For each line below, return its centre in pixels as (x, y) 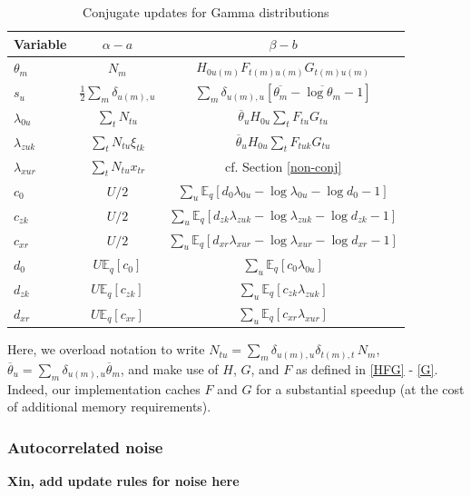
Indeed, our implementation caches (104, 388)
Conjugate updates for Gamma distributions (206, 12)
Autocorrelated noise (85, 446)
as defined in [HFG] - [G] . (367, 368)
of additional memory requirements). (109, 407)
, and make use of (169, 368)
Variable (40, 43)
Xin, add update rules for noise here (123, 481)
